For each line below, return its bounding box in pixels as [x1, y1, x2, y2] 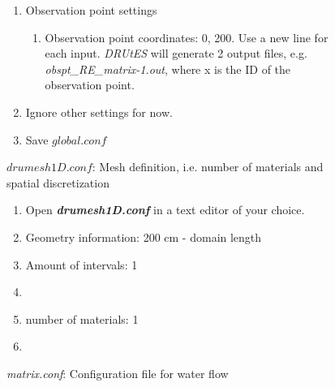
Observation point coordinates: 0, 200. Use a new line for [45, 28, 329, 45]
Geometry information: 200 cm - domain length [25, 228, 262, 245]
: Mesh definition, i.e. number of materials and [92, 158, 324, 175]
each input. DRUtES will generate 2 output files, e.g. [45, 45, 307, 62]
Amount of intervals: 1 [25, 256, 138, 273]
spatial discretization [6, 174, 110, 191]
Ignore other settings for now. [25, 103, 173, 120]
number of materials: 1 [25, 310, 139, 327]
